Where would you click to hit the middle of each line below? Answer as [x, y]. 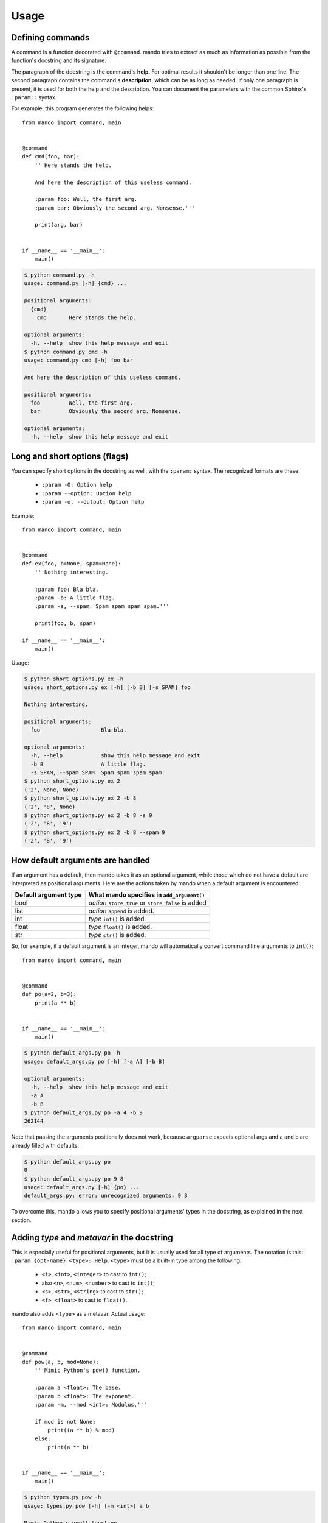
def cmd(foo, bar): [51, 157]
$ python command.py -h [60, 275]
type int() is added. [117, 919]
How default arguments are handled [81, 860]
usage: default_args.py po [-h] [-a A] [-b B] [94, 1061]
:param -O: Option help [77, 485]
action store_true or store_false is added [147, 903]
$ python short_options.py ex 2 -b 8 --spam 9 [94, 832]
